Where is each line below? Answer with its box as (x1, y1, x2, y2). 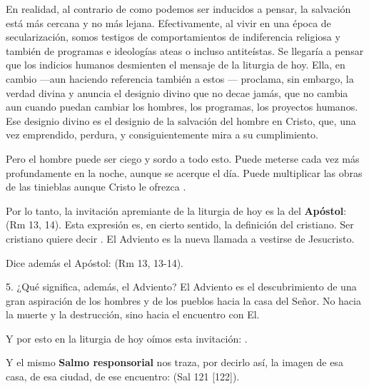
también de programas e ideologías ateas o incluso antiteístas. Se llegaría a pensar (6, 43, 364, 58)
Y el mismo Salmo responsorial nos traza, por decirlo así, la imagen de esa (6, 355, 343, 370)
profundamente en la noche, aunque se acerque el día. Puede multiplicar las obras (6, 165, 363, 180)
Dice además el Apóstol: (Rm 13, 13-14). (6, 255, 184, 270)
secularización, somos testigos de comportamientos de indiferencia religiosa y (6, 29, 340, 44)
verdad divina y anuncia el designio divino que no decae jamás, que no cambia (6, 85, 348, 100)
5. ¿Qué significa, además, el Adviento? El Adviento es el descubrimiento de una (6, 279, 357, 294)
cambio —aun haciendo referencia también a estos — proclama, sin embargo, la (6, 71, 354, 86)
